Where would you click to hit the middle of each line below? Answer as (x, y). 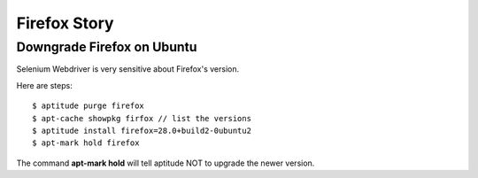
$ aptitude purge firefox (89, 106)
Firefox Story (65, 23)
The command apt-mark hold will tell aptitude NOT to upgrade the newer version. (166, 163)
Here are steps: (44, 85)
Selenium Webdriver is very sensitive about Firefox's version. (128, 69)
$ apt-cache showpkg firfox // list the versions (142, 118)
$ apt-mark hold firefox (86, 143)
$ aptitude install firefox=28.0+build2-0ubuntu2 (142, 130)
